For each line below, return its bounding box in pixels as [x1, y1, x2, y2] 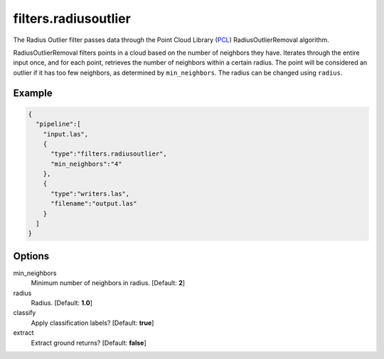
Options [13, 250, 50, 262]
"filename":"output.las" [50, 200, 138, 208]
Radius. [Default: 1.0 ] [31, 299, 92, 307]
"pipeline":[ [36, 120, 81, 128]
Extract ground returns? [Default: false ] [31, 338, 147, 347]
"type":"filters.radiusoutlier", [50, 150, 167, 158]
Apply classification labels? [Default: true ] [31, 318, 154, 327]
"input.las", [43, 130, 89, 138]
